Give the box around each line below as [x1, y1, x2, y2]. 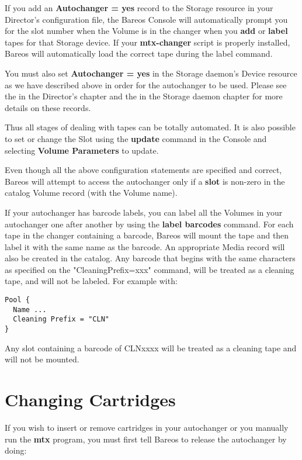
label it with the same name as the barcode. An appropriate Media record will [5, 240, 285, 253]
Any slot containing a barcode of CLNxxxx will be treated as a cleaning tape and [5, 341, 297, 354]
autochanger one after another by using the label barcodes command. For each [5, 217, 294, 230]
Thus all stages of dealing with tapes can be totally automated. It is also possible [5, 121, 296, 133]
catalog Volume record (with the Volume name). [5, 186, 178, 199]
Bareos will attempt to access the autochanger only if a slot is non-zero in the [5, 175, 285, 187]
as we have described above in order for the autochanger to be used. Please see [5, 78, 287, 91]
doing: [5, 444, 27, 456]
